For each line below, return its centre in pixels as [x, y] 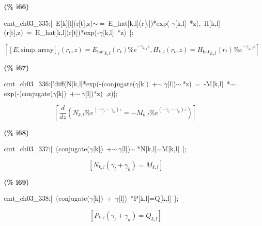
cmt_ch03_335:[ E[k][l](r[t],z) [48, 23]
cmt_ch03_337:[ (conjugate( [47, 149]
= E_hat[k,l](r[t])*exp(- [136, 23]
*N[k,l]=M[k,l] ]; [162, 149]
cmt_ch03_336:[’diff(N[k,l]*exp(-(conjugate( [70, 84]
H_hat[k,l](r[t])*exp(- [67, 32]
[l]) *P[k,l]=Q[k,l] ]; [149, 198]
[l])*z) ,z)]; [101, 93]
